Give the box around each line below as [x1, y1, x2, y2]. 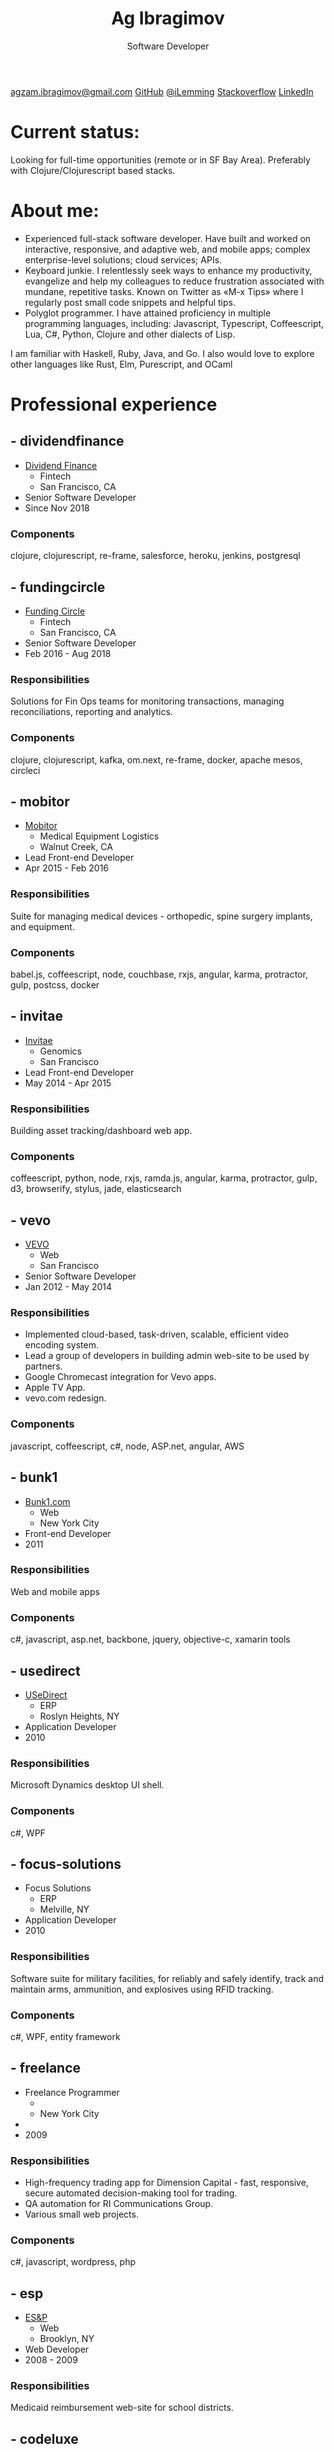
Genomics [39, 1045, 82, 1057]
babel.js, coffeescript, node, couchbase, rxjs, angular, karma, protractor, [10, 968, 308, 980]
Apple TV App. [24, 1382, 86, 1394]
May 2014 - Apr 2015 [24, 1077, 112, 1089]
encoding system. [24, 1339, 99, 1351]
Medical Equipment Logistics [39, 830, 160, 842]
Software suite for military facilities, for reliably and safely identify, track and [10, 1972, 324, 1984]
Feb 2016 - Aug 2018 [24, 647, 112, 659]
